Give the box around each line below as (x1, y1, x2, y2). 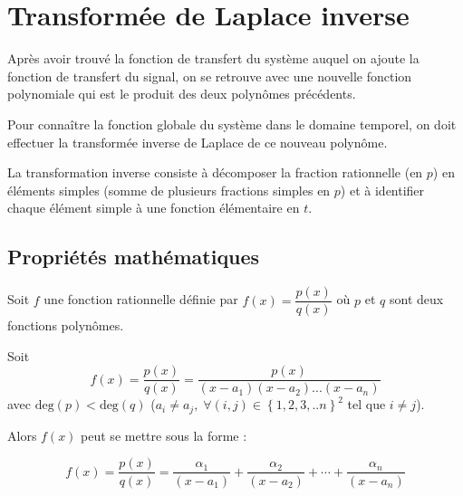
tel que (347, 395, 386, 414)
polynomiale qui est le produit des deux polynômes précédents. (7, 84, 356, 103)
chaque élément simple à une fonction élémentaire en (7, 198, 300, 217)
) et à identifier (340, 180, 425, 199)
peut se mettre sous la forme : (81, 425, 247, 444)
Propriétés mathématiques (7, 243, 260, 271)
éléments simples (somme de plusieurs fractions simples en (7, 180, 331, 199)
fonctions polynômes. (7, 316, 124, 335)
